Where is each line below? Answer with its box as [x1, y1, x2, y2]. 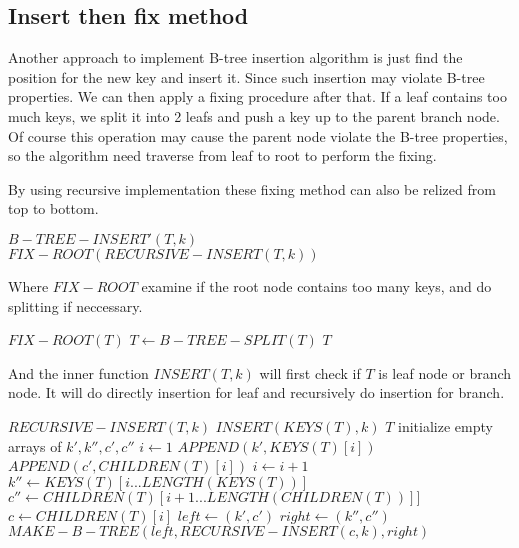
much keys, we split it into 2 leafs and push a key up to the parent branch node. [8, 105, 500, 126]
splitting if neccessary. [8, 295, 143, 316]
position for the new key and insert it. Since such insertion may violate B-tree [8, 66, 485, 87]
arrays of [8, 435, 62, 456]
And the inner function [8, 362, 149, 383]
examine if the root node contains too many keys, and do [141, 275, 492, 296]
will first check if [259, 362, 361, 383]
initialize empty [397, 415, 493, 436]
